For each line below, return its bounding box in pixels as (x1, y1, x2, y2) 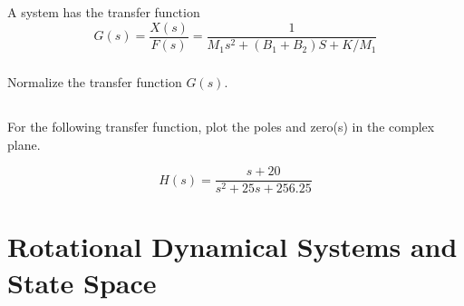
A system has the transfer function (7, 3, 200, 22)
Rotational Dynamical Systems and (7, 228, 458, 265)
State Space (7, 263, 157, 301)
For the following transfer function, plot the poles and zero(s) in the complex (7, 116, 435, 135)
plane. (7, 134, 41, 153)
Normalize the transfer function (7, 72, 182, 91)
